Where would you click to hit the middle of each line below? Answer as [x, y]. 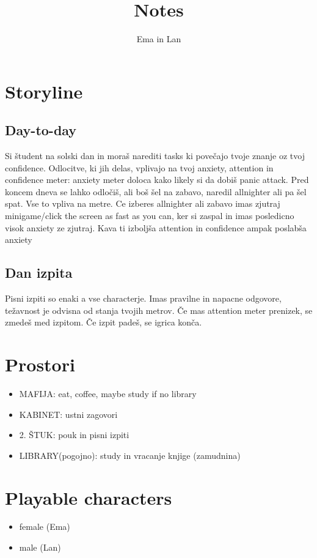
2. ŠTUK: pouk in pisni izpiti [74, 435]
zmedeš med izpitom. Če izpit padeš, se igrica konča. [104, 322]
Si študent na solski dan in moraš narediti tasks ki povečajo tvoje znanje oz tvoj [155, 156]
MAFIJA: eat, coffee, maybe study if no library [108, 393]
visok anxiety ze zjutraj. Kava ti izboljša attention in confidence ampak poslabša [156, 227]
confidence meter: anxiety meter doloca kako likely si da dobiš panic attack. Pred [157, 180]
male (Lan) [40, 547]
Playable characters [89, 497]
